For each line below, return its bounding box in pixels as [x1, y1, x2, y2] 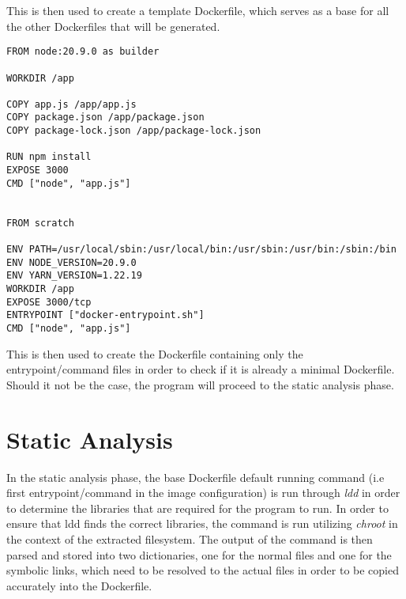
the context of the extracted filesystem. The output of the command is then [6, 530, 373, 547]
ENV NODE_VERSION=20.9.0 [6, 256, 137, 268]
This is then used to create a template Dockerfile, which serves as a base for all [6, 2, 389, 18]
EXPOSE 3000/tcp [6, 296, 92, 308]
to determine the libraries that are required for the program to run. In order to [6, 499, 389, 516]
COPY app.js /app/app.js [6, 98, 137, 110]
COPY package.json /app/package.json [6, 112, 205, 123]
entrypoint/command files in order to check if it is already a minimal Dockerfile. [6, 361, 395, 377]
